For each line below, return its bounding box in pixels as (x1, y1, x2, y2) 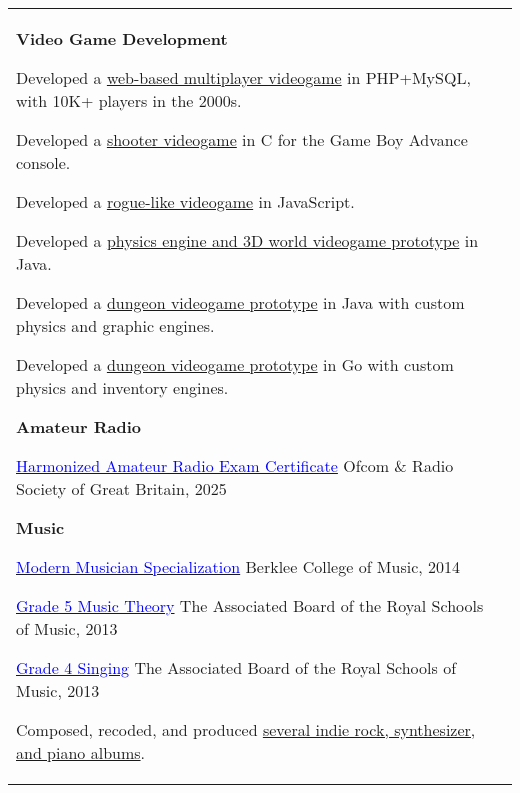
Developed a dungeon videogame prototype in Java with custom (16, 291, 465, 314)
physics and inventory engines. (16, 376, 229, 399)
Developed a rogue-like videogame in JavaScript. (16, 190, 355, 213)
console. (16, 151, 71, 174)
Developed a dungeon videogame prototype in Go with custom (16, 353, 454, 376)
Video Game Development (16, 27, 228, 50)
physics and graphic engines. (16, 314, 215, 337)
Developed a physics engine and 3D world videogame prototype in (16, 229, 479, 252)
